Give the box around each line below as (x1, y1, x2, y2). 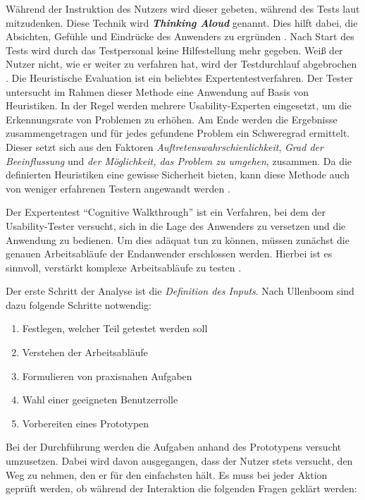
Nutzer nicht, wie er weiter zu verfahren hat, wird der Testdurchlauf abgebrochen (6, 56, 357, 71)
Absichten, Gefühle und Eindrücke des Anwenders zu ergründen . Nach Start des (6, 29, 354, 44)
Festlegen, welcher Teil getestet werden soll (22, 321, 208, 336)
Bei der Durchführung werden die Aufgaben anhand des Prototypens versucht (6, 439, 342, 454)
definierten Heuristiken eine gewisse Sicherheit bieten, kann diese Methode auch (6, 167, 350, 182)
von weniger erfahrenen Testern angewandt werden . (6, 181, 230, 195)
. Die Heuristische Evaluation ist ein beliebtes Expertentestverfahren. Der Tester (6, 70, 353, 85)
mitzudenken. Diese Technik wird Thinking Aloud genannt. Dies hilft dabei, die (6, 15, 358, 30)
